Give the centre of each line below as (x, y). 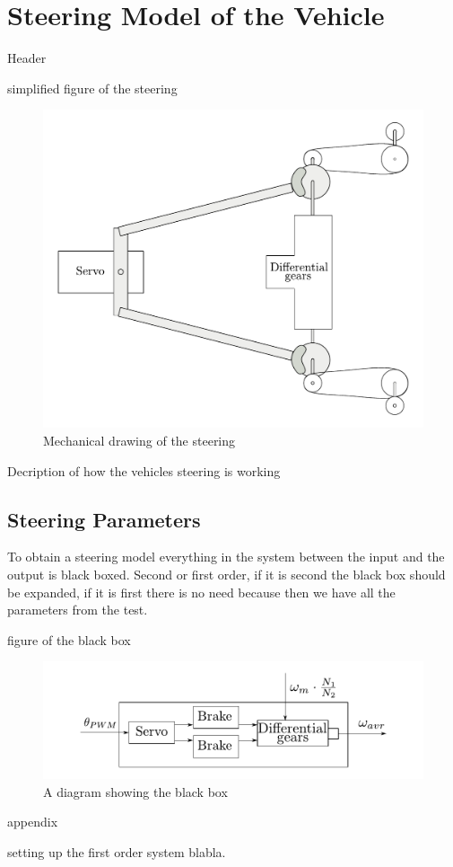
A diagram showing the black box (135, 791)
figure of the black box (69, 639)
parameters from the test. (78, 610)
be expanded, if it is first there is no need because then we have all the (201, 592)
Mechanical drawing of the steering (139, 440)
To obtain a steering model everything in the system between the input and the (226, 557)
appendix (33, 822)
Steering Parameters (104, 519)
